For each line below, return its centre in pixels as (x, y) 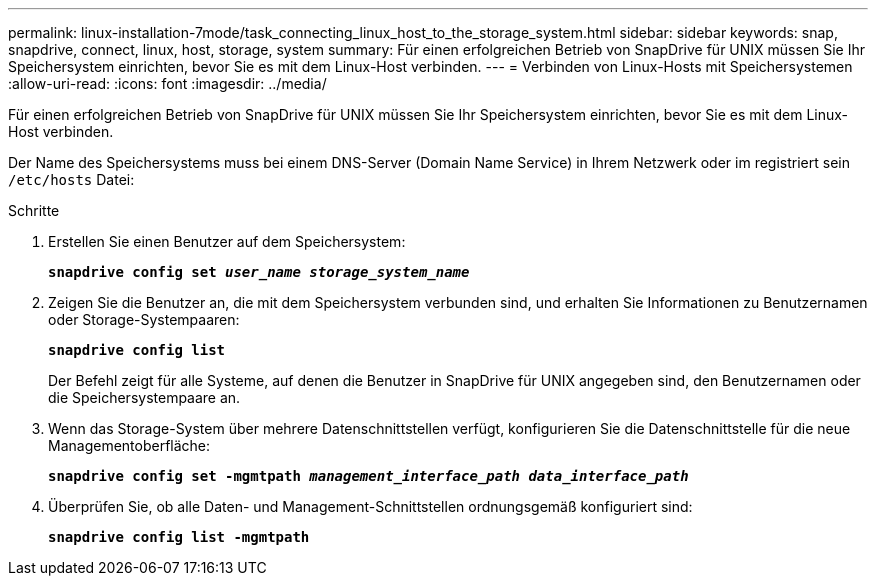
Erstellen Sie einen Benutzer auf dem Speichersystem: (227, 241)
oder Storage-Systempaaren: (144, 319)
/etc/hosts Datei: (71, 179)
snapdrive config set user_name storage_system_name (259, 272)
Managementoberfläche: (129, 445)
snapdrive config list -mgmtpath (179, 537)
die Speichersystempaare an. (144, 397)
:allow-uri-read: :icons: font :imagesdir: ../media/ (167, 83)
